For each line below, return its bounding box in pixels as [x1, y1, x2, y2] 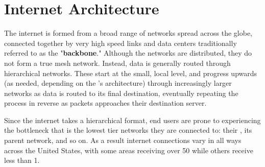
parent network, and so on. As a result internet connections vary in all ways [4, 135, 242, 146]
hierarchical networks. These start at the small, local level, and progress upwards [4, 67, 257, 78]
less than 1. [4, 155, 40, 165]
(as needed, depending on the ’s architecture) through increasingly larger [4, 78, 232, 88]
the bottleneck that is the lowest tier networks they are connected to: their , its [4, 125, 252, 135]
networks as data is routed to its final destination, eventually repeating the [4, 87, 238, 98]
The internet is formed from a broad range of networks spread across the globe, [4, 28, 253, 38]
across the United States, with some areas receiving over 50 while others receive [4, 145, 253, 155]
